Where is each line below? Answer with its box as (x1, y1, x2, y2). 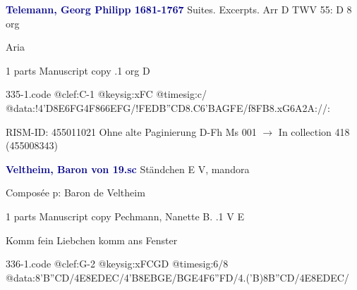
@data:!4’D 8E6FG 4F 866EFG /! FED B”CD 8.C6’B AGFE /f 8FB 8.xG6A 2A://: (6, 100, 330, 115)
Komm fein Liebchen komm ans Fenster (6, 232, 178, 247)
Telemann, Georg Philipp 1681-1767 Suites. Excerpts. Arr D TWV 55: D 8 (6, 2, 352, 16)
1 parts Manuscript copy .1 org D (6, 63, 150, 77)
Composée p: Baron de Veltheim (6, 185, 145, 200)
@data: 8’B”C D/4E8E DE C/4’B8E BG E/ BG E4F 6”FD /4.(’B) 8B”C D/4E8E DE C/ (6, 270, 349, 284)
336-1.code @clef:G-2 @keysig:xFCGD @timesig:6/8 (6, 256, 229, 271)
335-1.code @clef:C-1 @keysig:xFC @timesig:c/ (6, 87, 207, 101)
